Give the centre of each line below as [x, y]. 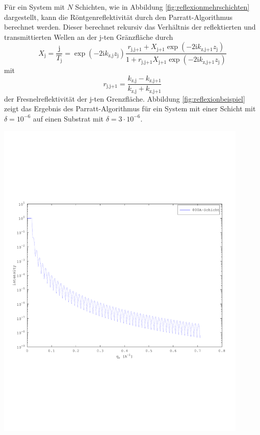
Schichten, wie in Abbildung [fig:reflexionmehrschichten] [162, 7]
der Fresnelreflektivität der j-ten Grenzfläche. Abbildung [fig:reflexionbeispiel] [125, 98]
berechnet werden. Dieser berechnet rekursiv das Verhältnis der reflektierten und [130, 27]
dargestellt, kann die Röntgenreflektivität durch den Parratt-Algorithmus [119, 17]
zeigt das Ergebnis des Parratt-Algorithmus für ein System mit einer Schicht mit [130, 108]
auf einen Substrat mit [68, 118]
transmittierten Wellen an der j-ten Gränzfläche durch [89, 37]
